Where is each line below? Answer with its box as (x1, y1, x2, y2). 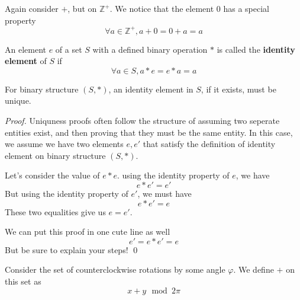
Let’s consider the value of (5, 169, 100, 181)
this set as (5, 275, 41, 287)
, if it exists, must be (201, 82, 276, 95)
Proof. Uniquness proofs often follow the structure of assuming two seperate (5, 114, 280, 127)
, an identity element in (108, 82, 193, 95)
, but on (67, 2, 97, 14)
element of (5, 55, 47, 67)
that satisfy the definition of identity (143, 138, 276, 150)
